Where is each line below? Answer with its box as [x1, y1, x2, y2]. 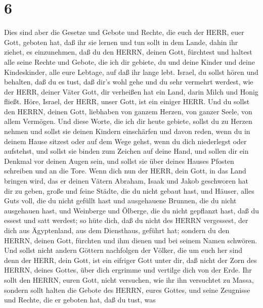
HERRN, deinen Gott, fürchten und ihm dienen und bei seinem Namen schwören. [4, 235, 257, 245]
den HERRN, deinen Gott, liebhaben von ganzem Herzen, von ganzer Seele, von [4, 106, 252, 116]
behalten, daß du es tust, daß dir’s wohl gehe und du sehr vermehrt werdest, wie [4, 76, 253, 87]
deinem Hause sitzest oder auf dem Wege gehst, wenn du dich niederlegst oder [4, 136, 247, 146]
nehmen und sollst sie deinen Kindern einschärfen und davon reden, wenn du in [4, 126, 250, 137]
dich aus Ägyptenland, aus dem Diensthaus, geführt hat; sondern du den [4, 225, 230, 235]
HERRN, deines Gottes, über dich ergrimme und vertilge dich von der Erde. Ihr [4, 265, 252, 275]
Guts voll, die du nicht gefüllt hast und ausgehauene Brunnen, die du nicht [4, 195, 237, 206]
